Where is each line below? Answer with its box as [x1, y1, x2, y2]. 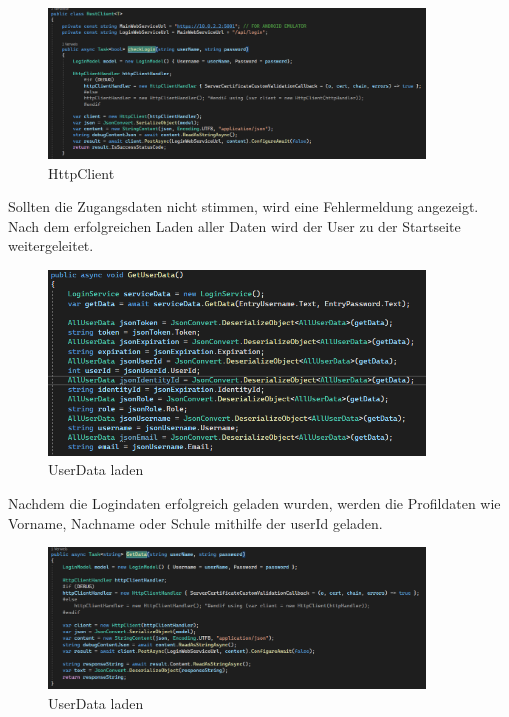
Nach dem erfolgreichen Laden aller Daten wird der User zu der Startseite [8, 215, 461, 236]
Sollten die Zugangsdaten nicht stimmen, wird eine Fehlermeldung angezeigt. [8, 196, 479, 217]
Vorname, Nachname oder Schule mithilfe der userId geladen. [8, 512, 383, 533]
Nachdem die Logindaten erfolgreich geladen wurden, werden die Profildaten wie [8, 492, 501, 513]
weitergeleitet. [8, 235, 94, 256]
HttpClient [48, 162, 115, 183]
